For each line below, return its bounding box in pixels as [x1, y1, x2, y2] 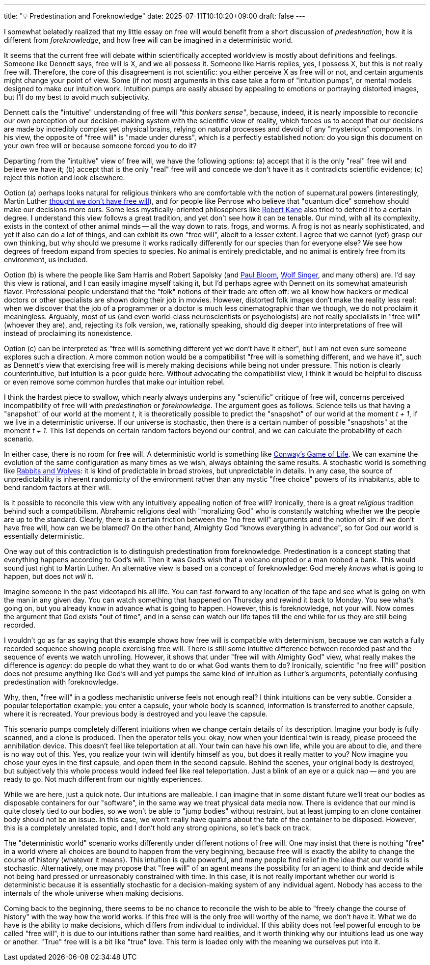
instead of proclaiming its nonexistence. [4, 329, 133, 337]
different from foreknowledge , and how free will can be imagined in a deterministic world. [4, 36, 293, 44]
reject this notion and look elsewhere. [4, 173, 125, 182]
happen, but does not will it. [4, 572, 94, 580]
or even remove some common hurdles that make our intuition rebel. [4, 378, 225, 386]
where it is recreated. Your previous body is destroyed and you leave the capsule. [4, 710, 268, 718]
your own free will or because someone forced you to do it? [4, 141, 197, 150]
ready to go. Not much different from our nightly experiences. [4, 775, 203, 783]
